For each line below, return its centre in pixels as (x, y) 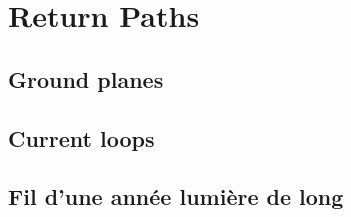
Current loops (81, 137)
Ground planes (86, 78)
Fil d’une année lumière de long (176, 196)
